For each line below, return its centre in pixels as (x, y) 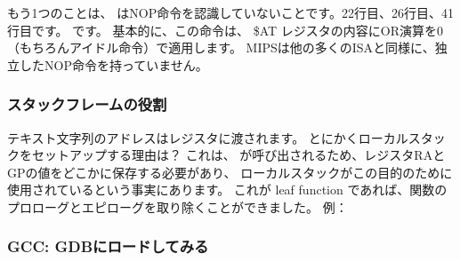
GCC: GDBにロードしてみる (108, 246)
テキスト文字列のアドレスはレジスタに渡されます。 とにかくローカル (208, 137)
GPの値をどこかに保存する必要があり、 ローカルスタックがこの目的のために (230, 172)
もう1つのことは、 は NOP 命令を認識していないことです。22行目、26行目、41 (230, 12)
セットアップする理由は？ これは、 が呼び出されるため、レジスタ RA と (238, 155)
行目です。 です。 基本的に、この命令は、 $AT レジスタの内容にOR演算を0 (226, 30)
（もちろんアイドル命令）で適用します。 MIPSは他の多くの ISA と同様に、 (221, 47)
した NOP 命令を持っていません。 (113, 64)
